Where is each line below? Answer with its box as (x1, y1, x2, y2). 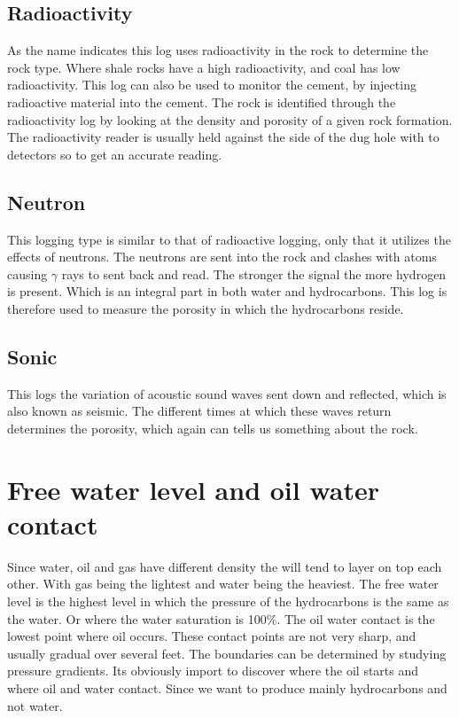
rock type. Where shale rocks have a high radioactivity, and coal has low (7, 58, 401, 76)
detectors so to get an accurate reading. (7, 144, 222, 163)
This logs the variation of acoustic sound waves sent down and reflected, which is (7, 384, 447, 402)
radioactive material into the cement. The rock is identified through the (7, 92, 396, 111)
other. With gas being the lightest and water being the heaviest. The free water (7, 574, 439, 593)
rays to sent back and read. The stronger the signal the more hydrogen (61, 264, 447, 283)
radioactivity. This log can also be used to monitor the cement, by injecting (7, 75, 416, 94)
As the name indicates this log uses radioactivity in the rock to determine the (7, 41, 429, 59)
